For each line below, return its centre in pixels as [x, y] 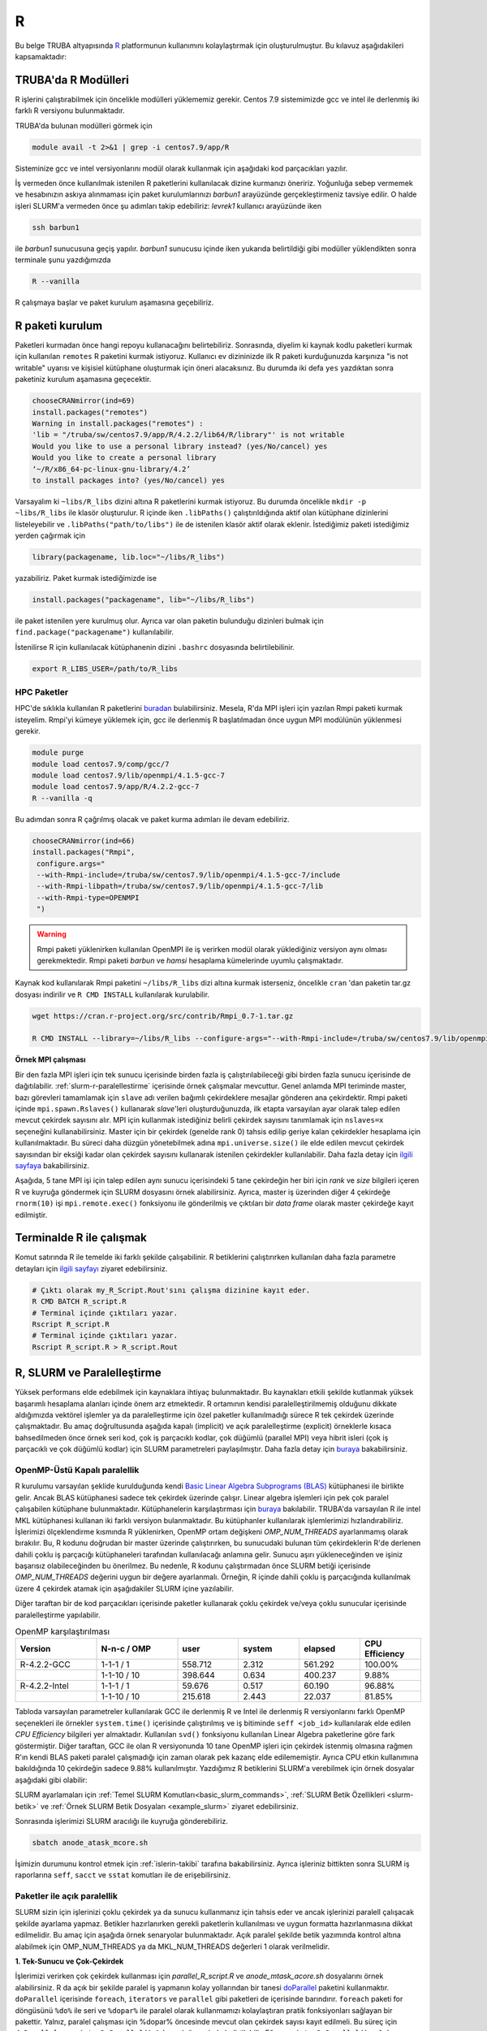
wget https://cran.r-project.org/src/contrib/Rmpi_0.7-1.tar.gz [163, 1016]
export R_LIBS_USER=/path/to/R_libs [105, 669]
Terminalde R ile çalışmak [81, 1238]
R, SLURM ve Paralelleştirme [88, 1373]
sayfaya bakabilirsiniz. [52, 1165]
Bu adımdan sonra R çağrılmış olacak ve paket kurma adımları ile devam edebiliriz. [152, 819]
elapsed [320, 1649]
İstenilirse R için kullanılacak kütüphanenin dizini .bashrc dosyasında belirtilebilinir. [155, 647]
